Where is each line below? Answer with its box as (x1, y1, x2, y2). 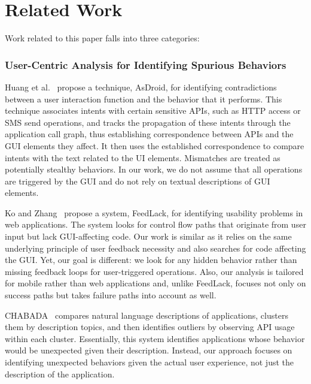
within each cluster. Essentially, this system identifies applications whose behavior (5, 332, 305, 344)
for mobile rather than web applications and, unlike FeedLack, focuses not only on (5, 277, 306, 289)
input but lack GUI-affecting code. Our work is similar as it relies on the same (5, 230, 292, 243)
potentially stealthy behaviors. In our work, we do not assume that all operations (5, 163, 303, 176)
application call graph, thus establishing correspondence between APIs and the (5, 128, 294, 140)
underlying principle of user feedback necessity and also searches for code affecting (5, 241, 306, 254)
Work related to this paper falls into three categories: (5, 32, 200, 44)
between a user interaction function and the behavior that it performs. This (5, 92, 282, 105)
